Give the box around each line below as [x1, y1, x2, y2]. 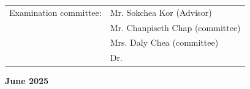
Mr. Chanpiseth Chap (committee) [110, 21, 241, 34]
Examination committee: [9, 5, 102, 18]
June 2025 [5, 74, 49, 87]
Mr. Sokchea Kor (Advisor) [110, 5, 212, 18]
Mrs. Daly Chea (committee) [110, 36, 219, 49]
